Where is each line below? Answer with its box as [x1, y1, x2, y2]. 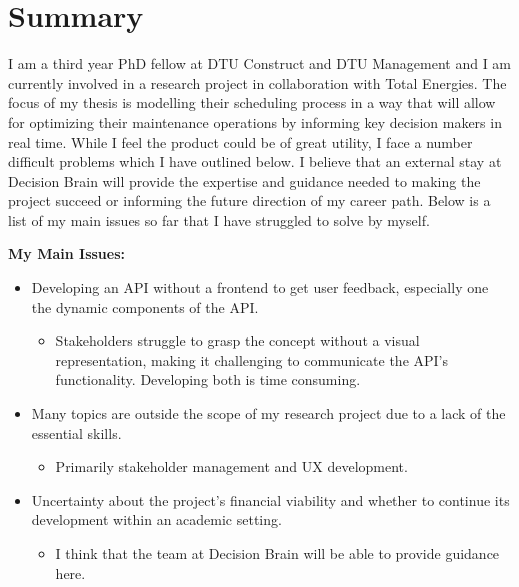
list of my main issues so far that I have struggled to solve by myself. [8, 209, 430, 230]
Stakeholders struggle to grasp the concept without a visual [55, 330, 420, 351]
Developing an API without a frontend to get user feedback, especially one [31, 277, 489, 298]
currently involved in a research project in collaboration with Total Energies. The [8, 72, 507, 93]
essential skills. [31, 422, 122, 443]
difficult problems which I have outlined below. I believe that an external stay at [8, 151, 502, 172]
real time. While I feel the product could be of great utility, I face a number [8, 131, 473, 152]
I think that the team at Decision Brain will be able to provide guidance [55, 543, 500, 563]
